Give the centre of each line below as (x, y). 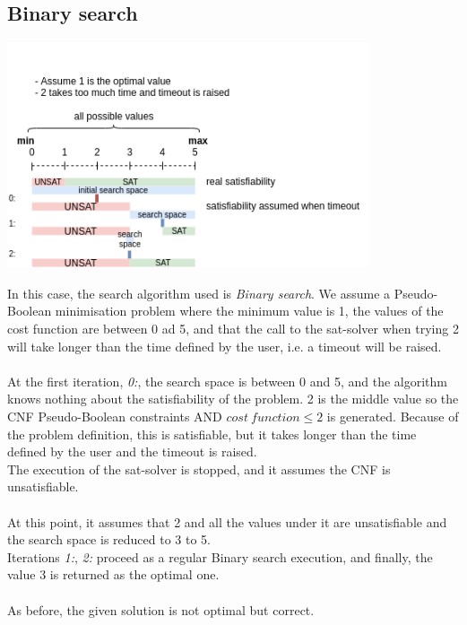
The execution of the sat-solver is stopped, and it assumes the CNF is (199, 469)
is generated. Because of (393, 417)
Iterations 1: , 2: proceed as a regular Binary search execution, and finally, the (220, 556)
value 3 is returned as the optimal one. (113, 574)
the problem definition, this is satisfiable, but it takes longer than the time (212, 434)
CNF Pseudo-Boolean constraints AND (115, 417)
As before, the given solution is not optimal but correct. (161, 609)
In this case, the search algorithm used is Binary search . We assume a (199, 293)
